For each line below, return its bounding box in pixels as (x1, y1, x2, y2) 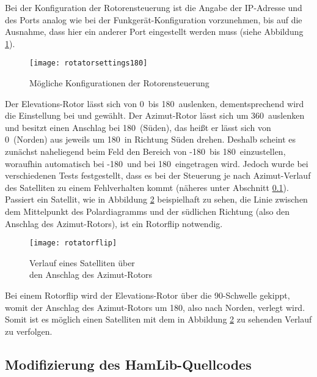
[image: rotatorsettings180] (29, 59, 148, 68)
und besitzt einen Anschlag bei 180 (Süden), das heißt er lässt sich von (5, 121, 271, 133)
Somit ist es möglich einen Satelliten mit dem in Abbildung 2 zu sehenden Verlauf (5, 313, 312, 326)
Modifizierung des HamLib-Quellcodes (5, 354, 252, 373)
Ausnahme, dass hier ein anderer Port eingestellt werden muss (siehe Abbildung (5, 25, 304, 38)
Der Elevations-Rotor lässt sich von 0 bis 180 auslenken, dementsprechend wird (5, 97, 304, 110)
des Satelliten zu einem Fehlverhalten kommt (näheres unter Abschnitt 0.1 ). (5, 181, 289, 193)
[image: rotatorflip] (29, 239, 117, 248)
